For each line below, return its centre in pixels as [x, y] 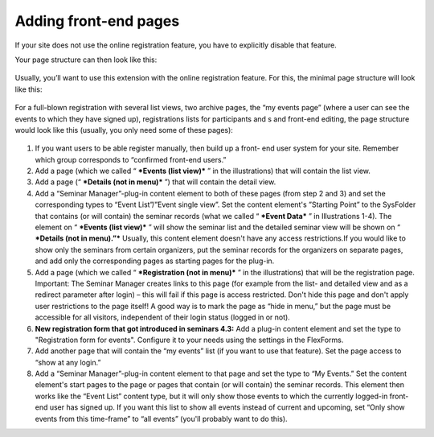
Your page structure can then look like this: [86, 60]
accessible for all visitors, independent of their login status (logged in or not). [163, 317]
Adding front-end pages [97, 21]
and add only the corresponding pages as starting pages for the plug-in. [155, 261]
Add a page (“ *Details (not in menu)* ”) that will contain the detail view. [156, 182]
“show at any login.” [68, 362]
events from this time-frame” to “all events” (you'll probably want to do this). [162, 418]
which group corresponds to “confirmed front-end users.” [131, 159]
